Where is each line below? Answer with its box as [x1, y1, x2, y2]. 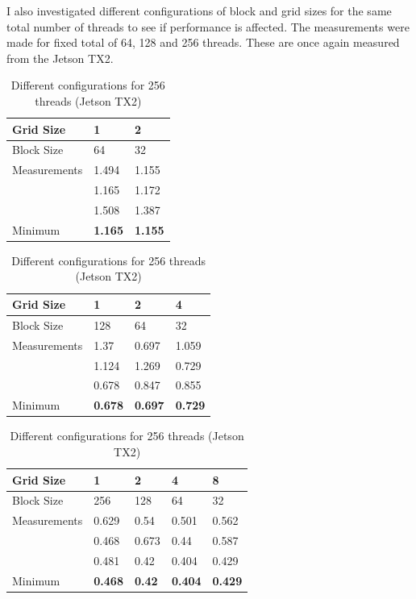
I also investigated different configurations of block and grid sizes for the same [6, 2, 392, 19]
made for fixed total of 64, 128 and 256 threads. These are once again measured [6, 34, 400, 51]
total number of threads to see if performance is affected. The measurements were [6, 18, 410, 35]
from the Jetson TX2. [6, 49, 114, 66]
